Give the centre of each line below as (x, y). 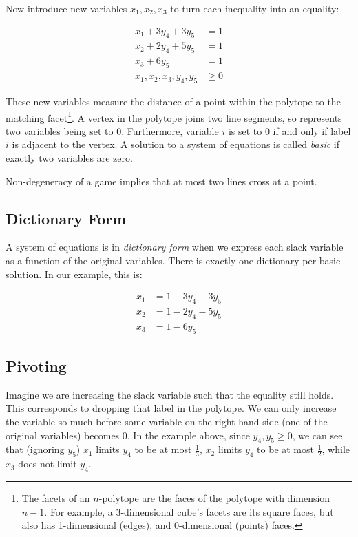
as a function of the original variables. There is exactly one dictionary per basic (173, 260)
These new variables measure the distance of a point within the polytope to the (173, 101)
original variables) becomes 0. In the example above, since (128, 435)
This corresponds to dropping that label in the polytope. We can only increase (171, 408)
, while (336, 449)
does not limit (48, 464)
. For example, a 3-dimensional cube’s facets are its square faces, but (189, 511)
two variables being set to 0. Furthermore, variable (112, 130)
